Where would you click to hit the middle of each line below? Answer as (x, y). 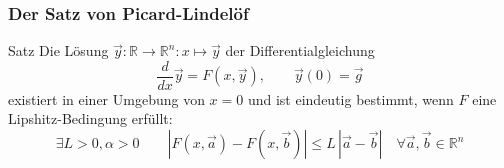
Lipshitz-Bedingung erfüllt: (90, 118)
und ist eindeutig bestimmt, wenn (350, 98)
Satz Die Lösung (58, 50)
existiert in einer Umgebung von (106, 98)
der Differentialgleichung (300, 50)
